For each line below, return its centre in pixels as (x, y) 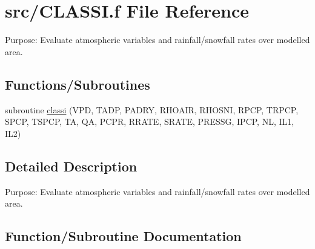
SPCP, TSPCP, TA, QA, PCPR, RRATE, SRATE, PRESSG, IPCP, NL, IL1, (150, 121)
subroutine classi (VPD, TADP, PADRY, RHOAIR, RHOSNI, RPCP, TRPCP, (152, 109)
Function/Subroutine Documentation (123, 236)
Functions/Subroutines (78, 84)
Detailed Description (71, 166)
